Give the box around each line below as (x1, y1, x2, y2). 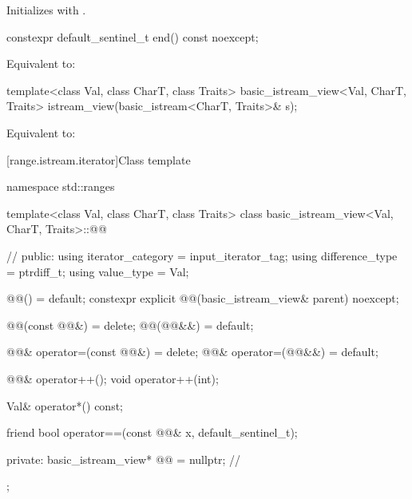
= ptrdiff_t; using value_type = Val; (6, 263, 189, 279)
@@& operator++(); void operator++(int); (6, 370, 219, 386)
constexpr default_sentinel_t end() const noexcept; (6, 28, 259, 45)
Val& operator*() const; (6, 397, 124, 414)
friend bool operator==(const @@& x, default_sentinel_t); (6, 424, 298, 441)
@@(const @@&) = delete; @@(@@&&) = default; (6, 316, 254, 333)
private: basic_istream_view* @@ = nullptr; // (6, 450, 241, 467)
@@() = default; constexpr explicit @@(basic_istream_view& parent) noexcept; (6, 290, 399, 307)
